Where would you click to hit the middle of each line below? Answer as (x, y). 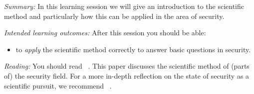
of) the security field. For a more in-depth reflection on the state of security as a (127, 75)
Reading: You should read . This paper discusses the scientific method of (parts (127, 66)
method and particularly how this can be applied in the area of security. (114, 16)
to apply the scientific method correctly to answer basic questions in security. (133, 49)
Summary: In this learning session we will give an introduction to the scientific (124, 6)
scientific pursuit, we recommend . (58, 85)
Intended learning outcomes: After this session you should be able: (105, 33)
